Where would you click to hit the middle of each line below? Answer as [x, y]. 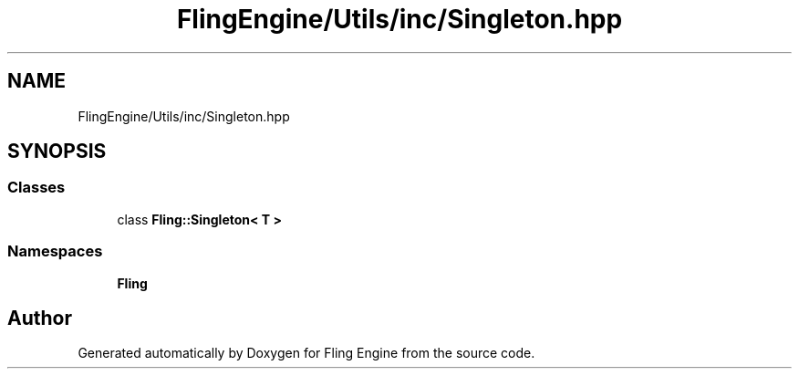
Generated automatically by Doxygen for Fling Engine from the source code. [306, 353]
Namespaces [55, 251]
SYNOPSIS [57, 151]
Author [40, 318]
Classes [36, 188]
